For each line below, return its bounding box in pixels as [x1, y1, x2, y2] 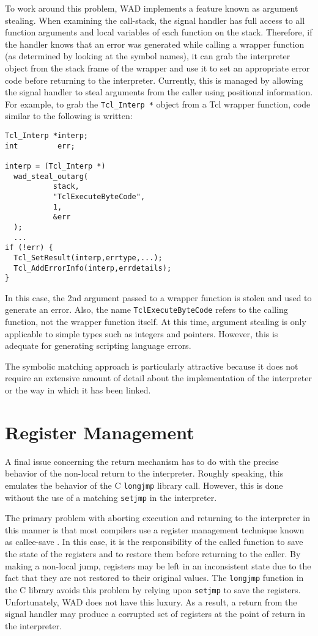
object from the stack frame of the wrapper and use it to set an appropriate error [5, 61, 310, 74]
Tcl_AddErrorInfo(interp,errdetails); [13, 263, 172, 272]
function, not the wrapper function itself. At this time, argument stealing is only [5, 315, 306, 328]
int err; [5, 141, 75, 150]
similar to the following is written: [5, 109, 133, 122]
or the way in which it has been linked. [5, 384, 151, 397]
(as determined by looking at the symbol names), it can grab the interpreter [5, 49, 290, 62]
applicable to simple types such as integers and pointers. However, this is [5, 327, 278, 340]
